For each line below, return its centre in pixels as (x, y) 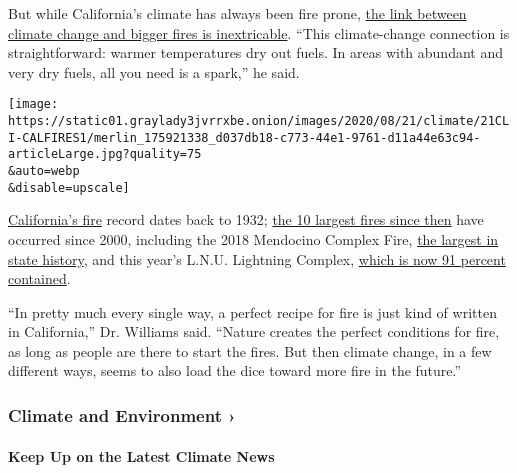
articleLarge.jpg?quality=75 (105, 154)
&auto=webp (44, 171)
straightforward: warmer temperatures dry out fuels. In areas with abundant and (255, 52)
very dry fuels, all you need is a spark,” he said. (154, 71)
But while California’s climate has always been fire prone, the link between (237, 13)
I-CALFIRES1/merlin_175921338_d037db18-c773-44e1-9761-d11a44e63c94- (244, 137)
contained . (39, 278)
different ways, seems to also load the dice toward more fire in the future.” (235, 370)
